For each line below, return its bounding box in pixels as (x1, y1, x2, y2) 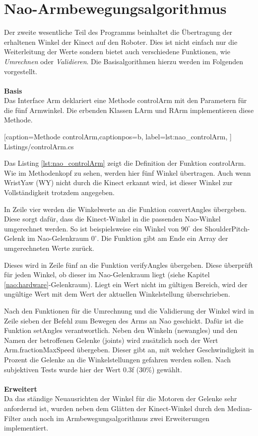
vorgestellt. (4, 66, 38, 76)
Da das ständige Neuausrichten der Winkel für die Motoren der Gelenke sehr (4, 393, 237, 404)
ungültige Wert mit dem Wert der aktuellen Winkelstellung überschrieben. (4, 289, 230, 299)
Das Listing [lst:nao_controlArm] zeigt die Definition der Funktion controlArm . (4, 158, 246, 168)
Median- (227, 403, 253, 413)
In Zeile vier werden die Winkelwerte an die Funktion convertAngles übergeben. (4, 204, 247, 214)
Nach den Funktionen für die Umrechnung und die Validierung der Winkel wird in (4, 305, 254, 316)
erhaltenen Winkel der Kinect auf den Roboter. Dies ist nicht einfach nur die (4, 36, 238, 47)
